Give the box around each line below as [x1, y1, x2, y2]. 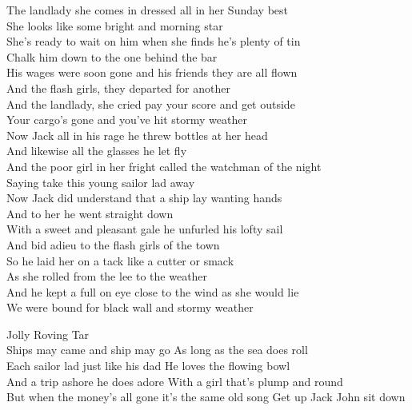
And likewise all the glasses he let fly [6, 142, 187, 159]
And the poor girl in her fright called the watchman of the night [6, 157, 322, 174]
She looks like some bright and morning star [6, 17, 223, 34]
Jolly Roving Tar [6, 325, 90, 342]
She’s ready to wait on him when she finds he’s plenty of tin [6, 33, 301, 50]
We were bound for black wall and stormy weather [6, 299, 254, 316]
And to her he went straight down [6, 205, 174, 221]
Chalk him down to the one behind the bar [6, 48, 218, 65]
